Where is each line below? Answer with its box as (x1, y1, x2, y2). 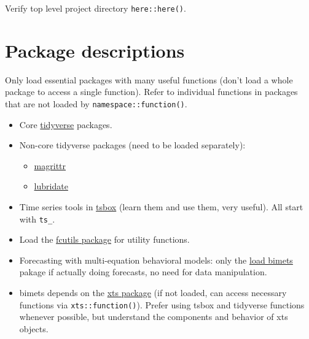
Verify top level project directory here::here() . (5, 2, 186, 14)
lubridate (34, 180, 68, 192)
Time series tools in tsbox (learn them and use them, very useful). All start (19, 200, 303, 213)
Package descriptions (5, 37, 185, 63)
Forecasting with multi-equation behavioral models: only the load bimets (19, 253, 293, 266)
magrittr (34, 159, 66, 172)
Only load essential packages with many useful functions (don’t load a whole (5, 73, 293, 86)
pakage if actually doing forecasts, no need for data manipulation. (19, 265, 267, 278)
